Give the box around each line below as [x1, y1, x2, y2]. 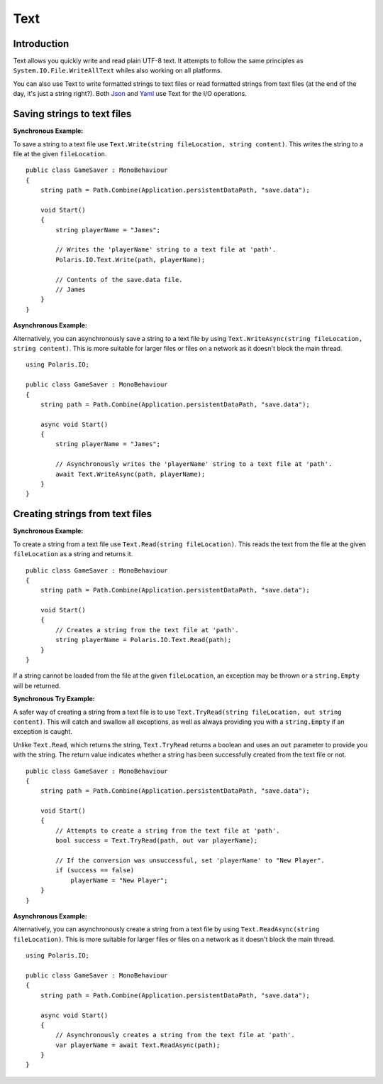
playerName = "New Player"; [70, 876, 168, 884]
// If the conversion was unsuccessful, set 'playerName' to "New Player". [55, 857, 326, 865]
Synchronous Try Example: [13, 695, 95, 703]
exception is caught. [13, 727, 72, 736]
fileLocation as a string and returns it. [13, 550, 133, 558]
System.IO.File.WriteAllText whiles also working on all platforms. [13, 66, 223, 75]
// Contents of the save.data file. [55, 276, 184, 283]
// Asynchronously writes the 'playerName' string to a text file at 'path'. [55, 460, 333, 468]
